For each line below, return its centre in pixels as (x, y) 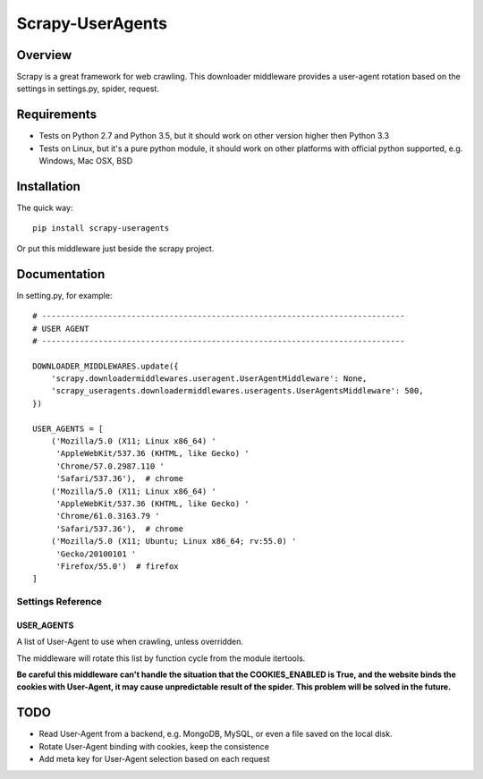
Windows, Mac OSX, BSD (86, 161)
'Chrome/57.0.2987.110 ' (110, 466)
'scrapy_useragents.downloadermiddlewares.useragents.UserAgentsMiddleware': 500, (237, 391)
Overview (44, 55)
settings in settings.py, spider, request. (88, 89)
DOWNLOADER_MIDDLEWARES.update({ (106, 366)
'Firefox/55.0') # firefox (117, 566)
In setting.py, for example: (64, 295)
